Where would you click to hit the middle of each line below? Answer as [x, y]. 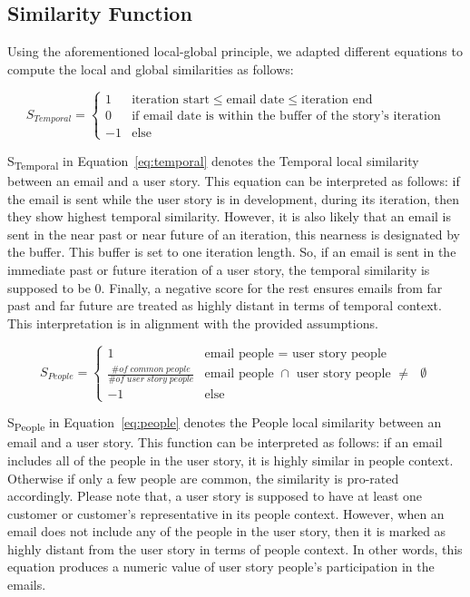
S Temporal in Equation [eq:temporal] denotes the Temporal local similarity [213, 161]
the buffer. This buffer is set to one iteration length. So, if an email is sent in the [232, 252]
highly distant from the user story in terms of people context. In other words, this [235, 548]
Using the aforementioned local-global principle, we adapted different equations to [235, 51]
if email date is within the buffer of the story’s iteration [286, 116]
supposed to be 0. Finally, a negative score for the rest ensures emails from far [225, 287]
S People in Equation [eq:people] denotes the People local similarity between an [225, 423]
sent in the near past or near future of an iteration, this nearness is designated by [234, 234]
